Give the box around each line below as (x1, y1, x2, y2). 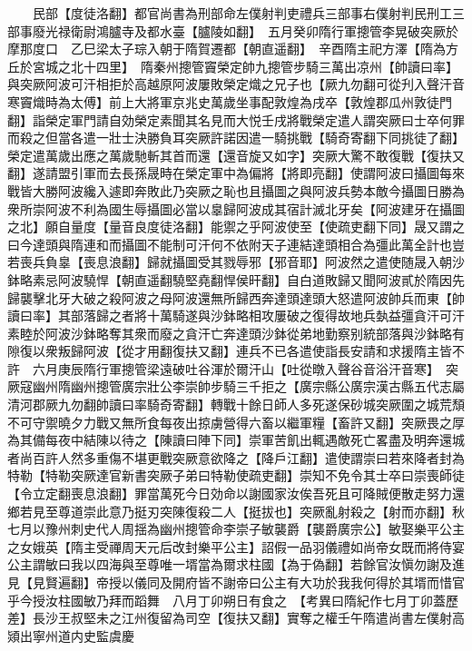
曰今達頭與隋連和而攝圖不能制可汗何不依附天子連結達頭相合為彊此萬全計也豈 (7, 234, 465, 253)
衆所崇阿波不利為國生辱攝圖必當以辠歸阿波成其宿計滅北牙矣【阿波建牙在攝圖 (7, 199, 465, 218)
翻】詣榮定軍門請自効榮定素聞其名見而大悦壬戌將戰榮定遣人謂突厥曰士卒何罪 (7, 110, 465, 129)
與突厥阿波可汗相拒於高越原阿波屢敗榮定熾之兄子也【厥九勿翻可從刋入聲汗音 (7, 74, 465, 94)
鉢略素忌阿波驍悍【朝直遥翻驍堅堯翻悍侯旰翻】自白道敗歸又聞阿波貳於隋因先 (7, 270, 465, 289)
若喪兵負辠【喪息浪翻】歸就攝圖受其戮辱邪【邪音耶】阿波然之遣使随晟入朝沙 (7, 252, 465, 271)
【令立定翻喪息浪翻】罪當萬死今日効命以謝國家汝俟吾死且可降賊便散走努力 (7, 484, 452, 503)
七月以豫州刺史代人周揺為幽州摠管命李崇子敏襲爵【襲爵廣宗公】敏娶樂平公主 (7, 519, 465, 538)
